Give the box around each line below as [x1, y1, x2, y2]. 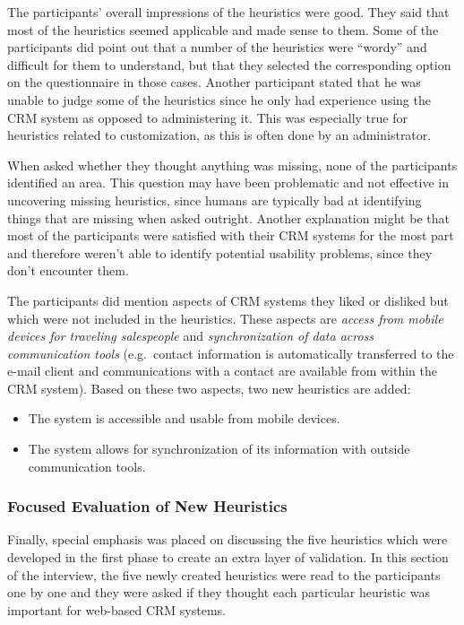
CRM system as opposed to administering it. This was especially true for [7, 108, 408, 126]
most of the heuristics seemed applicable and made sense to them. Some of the [7, 20, 439, 39]
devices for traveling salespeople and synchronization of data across [7, 326, 374, 345]
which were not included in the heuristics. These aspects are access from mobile [7, 308, 443, 327]
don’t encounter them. [7, 261, 129, 280]
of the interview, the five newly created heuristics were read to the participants [7, 565, 441, 584]
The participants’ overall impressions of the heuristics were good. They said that [7, 3, 450, 21]
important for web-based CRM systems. [7, 600, 227, 619]
